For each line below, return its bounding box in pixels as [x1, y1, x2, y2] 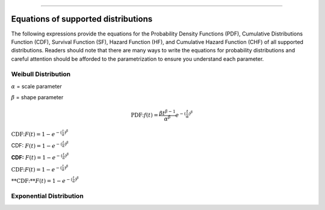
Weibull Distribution [11, 70, 71, 78]
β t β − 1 [159, 108, 176, 117]
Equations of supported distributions [11, 14, 153, 24]
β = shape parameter [11, 94, 64, 101]
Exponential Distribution [11, 192, 84, 200]
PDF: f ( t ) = [130, 112, 159, 119]
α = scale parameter [11, 82, 63, 90]
